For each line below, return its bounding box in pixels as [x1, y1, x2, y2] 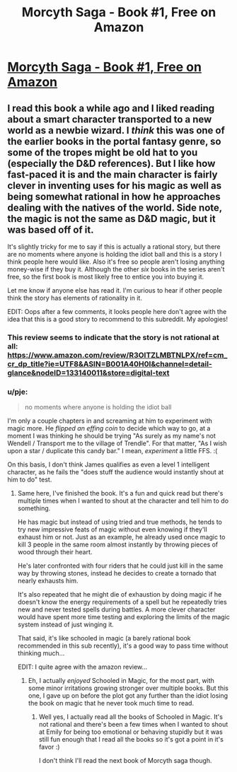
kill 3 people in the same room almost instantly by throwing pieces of [17, 540, 219, 549]
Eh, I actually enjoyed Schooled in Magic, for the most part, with [28, 677, 214, 685]
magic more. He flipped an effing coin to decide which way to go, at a [7, 424, 211, 433]
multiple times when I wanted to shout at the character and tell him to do [17, 496, 229, 505]
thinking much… [17, 649, 65, 657]
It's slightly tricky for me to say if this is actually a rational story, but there [7, 242, 221, 251]
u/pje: [7, 387, 28, 397]
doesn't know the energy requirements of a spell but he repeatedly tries [17, 598, 228, 607]
